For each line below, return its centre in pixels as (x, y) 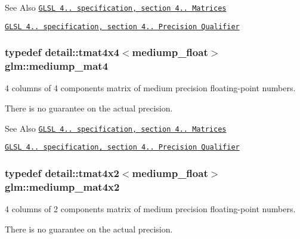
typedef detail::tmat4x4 (62, 52)
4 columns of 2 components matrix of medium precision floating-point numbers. (150, 209)
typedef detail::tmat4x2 (62, 173)
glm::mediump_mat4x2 (62, 186)
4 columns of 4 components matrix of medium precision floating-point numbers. (150, 88)
